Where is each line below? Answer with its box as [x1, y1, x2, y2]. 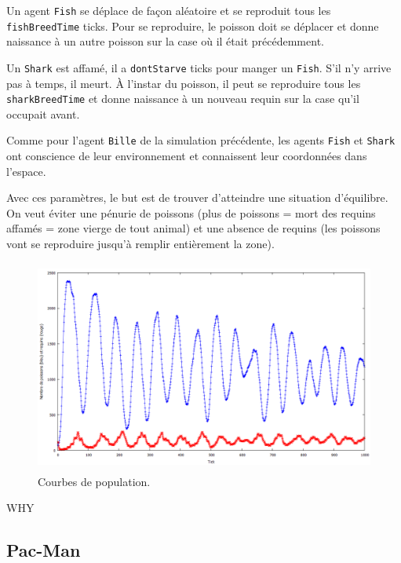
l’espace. [6, 163, 46, 179]
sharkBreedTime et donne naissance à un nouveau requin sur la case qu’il [6, 90, 359, 107]
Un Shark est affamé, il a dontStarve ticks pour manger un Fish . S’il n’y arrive [6, 59, 392, 75]
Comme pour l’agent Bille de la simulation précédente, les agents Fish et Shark [6, 132, 396, 148]
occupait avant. [6, 105, 80, 122]
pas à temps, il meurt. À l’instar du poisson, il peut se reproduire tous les [6, 75, 361, 91]
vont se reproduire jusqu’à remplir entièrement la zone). [6, 236, 275, 252]
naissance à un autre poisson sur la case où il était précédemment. [6, 33, 324, 49]
